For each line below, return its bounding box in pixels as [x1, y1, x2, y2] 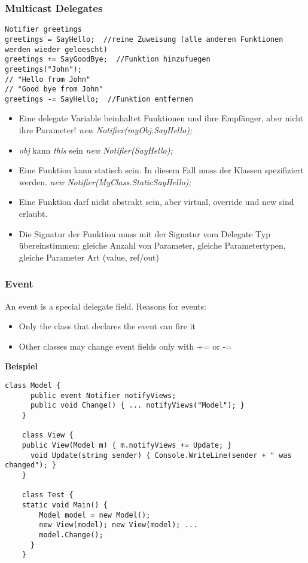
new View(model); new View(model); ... [39, 521, 198, 530]
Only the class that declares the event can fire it [19, 320, 196, 332]
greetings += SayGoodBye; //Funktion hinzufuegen [5, 55, 211, 64]
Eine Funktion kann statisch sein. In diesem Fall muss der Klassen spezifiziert [19, 164, 304, 176]
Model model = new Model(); [39, 510, 151, 519]
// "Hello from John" [5, 75, 91, 84]
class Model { [5, 381, 61, 390]
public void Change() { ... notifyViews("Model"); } [30, 401, 245, 410]
